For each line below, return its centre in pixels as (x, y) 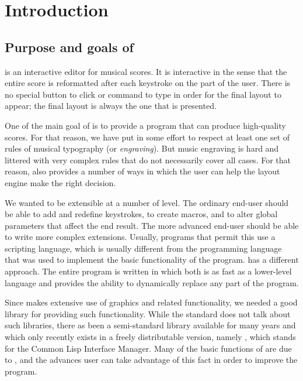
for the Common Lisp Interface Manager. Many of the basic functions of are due (148, 348)
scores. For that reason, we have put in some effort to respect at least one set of (147, 137)
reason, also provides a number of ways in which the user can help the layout (142, 171)
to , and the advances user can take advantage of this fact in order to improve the (151, 360)
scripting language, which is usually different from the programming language (143, 248)
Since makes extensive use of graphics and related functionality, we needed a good (151, 302)
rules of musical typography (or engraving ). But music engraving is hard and (142, 148)
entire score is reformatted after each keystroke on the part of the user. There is (148, 83)
